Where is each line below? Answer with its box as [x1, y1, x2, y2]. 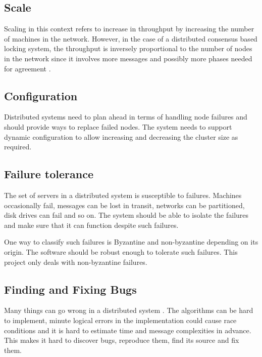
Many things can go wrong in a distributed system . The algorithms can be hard [4, 305, 253, 315]
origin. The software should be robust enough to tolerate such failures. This [4, 246, 238, 257]
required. [4, 141, 32, 152]
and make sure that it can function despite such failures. [4, 219, 179, 230]
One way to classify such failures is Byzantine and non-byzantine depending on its [4, 236, 258, 247]
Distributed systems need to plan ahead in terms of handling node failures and [4, 111, 247, 122]
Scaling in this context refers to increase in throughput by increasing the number [4, 23, 254, 34]
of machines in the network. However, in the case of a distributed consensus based [4, 33, 257, 44]
